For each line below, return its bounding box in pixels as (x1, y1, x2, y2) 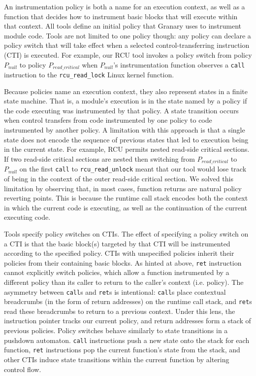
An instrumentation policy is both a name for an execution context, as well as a (4, 1, 245, 11)
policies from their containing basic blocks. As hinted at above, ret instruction (4, 257, 242, 268)
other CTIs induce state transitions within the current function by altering (4, 354, 229, 364)
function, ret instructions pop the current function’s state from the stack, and (4, 344, 240, 355)
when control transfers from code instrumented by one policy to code (4, 115, 212, 125)
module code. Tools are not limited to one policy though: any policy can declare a (4, 30, 251, 40)
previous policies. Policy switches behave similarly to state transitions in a (4, 325, 228, 336)
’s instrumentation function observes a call (113, 59, 245, 69)
